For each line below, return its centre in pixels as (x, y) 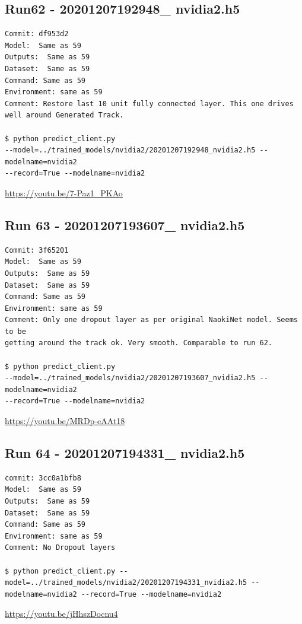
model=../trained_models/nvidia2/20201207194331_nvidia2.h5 (126, 583)
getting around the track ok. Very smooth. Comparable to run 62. (139, 343)
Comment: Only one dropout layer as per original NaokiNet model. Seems (151, 320)
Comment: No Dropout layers (60, 548)
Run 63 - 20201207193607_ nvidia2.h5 (125, 225)
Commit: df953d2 (37, 34)
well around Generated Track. (64, 115)
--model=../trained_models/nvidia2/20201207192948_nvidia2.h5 (130, 150)
